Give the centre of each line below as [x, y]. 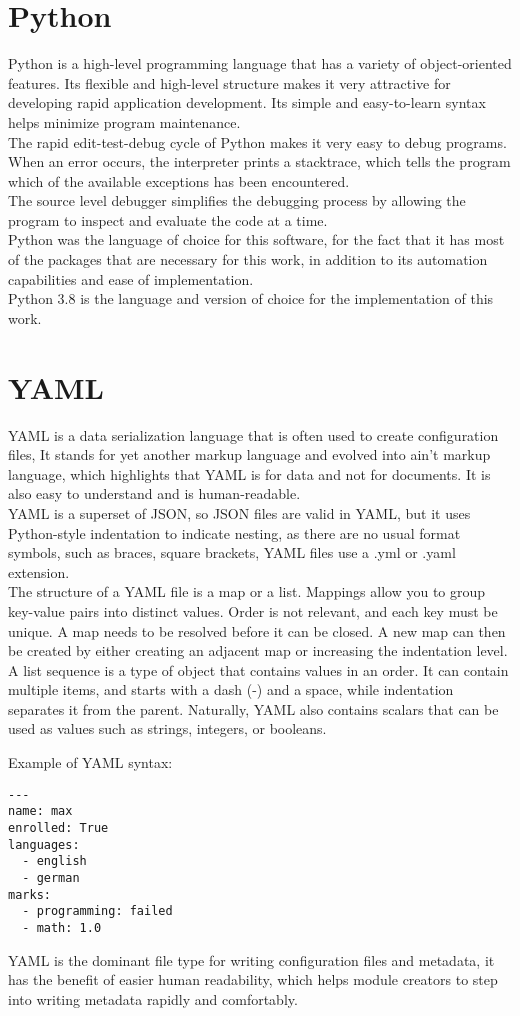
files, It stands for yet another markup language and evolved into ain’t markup [249, 454]
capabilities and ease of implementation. [131, 278]
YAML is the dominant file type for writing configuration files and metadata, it [251, 959]
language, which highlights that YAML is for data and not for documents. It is [249, 473]
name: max [40, 811]
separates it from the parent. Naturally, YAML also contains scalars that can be [253, 708]
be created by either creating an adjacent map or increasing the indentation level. [258, 650]
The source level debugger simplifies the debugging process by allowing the [237, 200]
